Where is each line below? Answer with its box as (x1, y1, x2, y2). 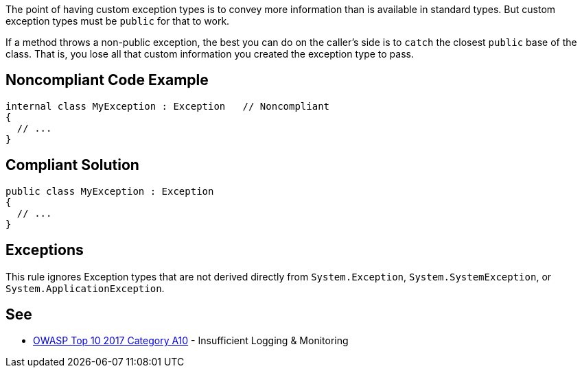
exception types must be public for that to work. (5, 15, 230, 27)
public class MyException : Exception (5, 185, 214, 197)
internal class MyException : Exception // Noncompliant (5, 100, 330, 112)
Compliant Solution (5, 156, 139, 174)
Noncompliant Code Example (5, 71, 209, 89)
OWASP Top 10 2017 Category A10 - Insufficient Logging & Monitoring (33, 335, 349, 347)
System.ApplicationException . (5, 282, 165, 294)
